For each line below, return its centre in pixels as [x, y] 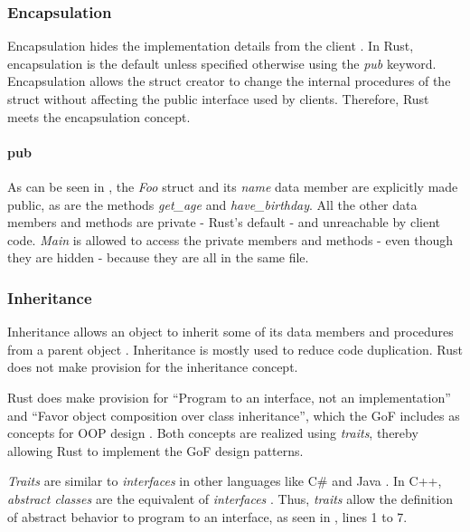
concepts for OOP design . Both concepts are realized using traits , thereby [213, 433]
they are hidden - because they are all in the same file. [158, 257]
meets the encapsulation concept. [99, 116]
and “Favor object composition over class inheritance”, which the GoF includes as [234, 415]
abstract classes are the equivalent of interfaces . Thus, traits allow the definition [230, 498]
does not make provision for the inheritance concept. [153, 367]
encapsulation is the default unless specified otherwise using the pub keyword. [222, 63]
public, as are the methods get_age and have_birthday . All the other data [212, 204]
